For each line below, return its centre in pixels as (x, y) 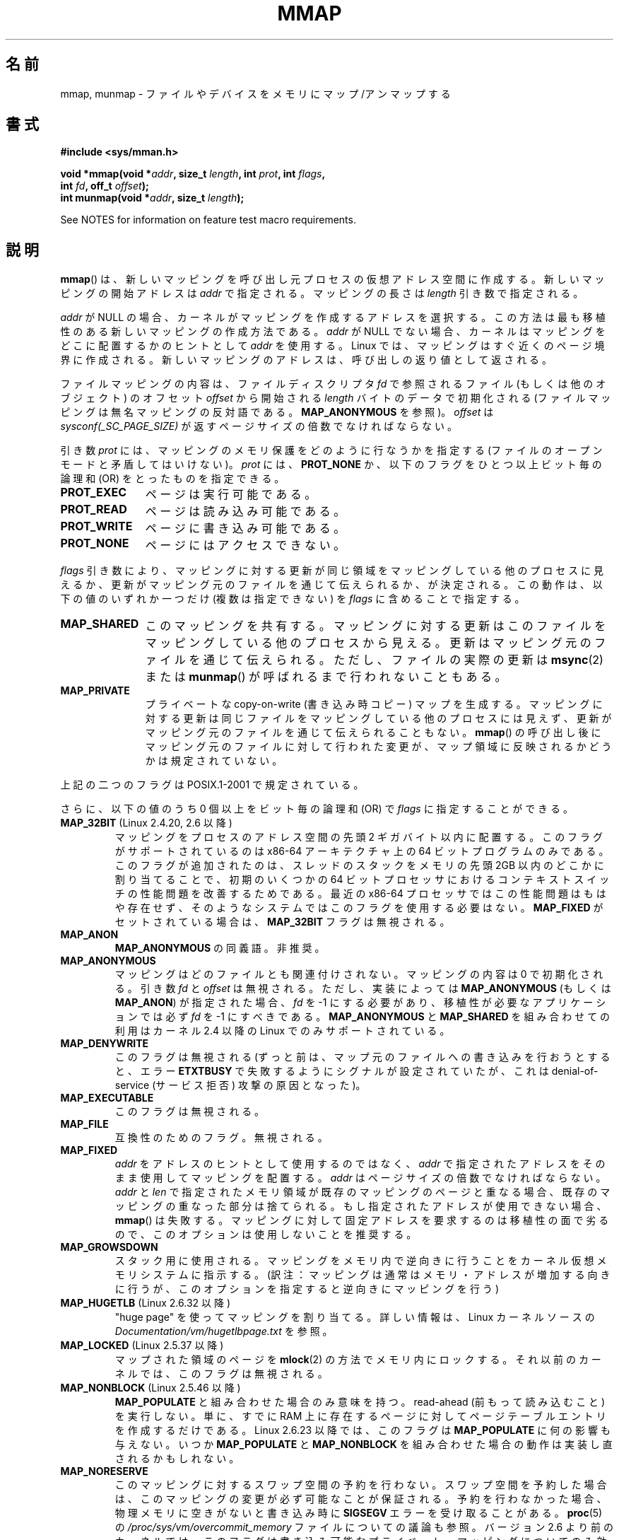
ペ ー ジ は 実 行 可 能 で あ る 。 (231, 495)
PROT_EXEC (94, 492)
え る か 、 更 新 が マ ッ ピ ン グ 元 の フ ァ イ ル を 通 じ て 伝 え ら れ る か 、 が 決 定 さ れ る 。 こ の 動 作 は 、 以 (331, 585)
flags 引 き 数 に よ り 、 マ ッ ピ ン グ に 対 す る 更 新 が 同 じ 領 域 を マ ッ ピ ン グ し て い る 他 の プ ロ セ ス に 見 (332, 571)
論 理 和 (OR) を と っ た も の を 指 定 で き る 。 (172, 479)
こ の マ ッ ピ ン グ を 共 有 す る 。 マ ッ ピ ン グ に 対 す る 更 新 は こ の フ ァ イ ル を (376, 626)
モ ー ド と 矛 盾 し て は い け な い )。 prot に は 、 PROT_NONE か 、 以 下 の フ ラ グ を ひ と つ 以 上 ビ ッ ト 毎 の (331, 465)
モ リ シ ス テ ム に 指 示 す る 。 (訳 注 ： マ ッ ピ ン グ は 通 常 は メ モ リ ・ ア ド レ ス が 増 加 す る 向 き (362, 1275)
